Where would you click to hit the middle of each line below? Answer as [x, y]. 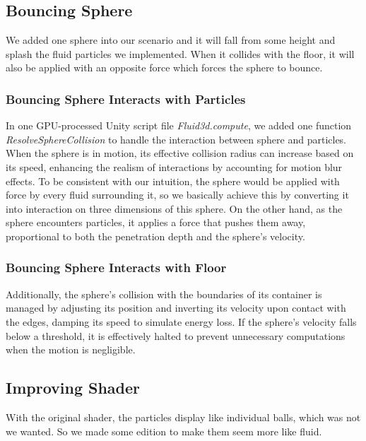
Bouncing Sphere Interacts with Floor [116, 267]
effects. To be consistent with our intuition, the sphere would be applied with [173, 181]
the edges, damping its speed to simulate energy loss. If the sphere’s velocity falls [181, 321]
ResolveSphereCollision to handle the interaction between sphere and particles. [176, 139]
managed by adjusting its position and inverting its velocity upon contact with [176, 308]
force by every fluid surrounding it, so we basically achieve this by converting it [177, 195]
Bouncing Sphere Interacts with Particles [126, 99]
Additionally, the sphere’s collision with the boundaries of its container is [164, 294]
